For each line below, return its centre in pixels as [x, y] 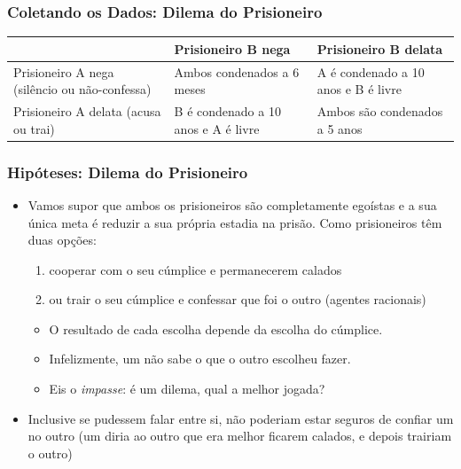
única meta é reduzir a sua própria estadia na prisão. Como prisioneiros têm [235, 222]
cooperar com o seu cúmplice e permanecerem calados [195, 269]
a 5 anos [340, 128]
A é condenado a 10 [371, 71]
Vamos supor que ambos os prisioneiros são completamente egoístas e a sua [232, 204]
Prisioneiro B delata [380, 48]
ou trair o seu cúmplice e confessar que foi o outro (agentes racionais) [238, 299]
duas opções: [62, 240]
